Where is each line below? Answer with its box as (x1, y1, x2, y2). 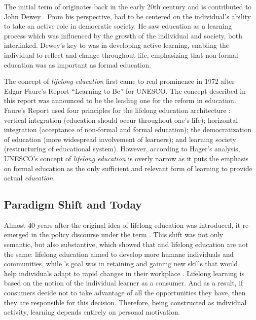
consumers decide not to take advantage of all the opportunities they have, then (4, 287, 246, 298)
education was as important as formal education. (4, 59, 151, 70)
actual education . (4, 173, 55, 183)
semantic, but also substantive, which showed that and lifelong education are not (4, 239, 249, 249)
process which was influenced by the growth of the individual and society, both (4, 30, 243, 40)
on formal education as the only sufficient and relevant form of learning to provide (4, 163, 253, 173)
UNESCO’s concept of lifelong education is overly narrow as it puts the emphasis (4, 153, 249, 163)
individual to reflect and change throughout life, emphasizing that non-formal (4, 49, 238, 60)
